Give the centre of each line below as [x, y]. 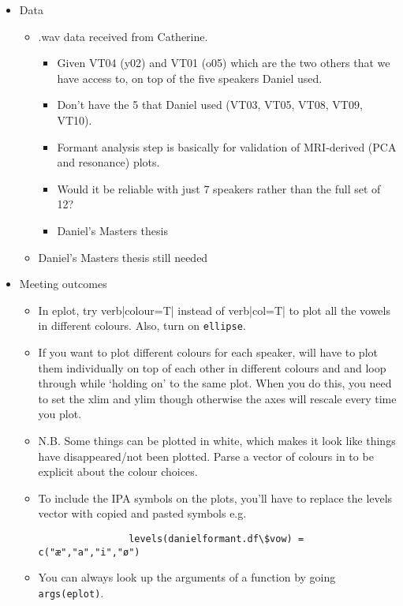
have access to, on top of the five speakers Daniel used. [190, 78]
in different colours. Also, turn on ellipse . [142, 325]
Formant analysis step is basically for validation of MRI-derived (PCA [227, 146]
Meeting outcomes [63, 284]
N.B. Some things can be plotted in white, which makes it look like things [217, 440]
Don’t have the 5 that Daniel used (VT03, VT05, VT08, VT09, [210, 105]
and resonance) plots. [108, 162]
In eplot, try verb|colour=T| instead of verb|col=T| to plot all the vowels [214, 310]
